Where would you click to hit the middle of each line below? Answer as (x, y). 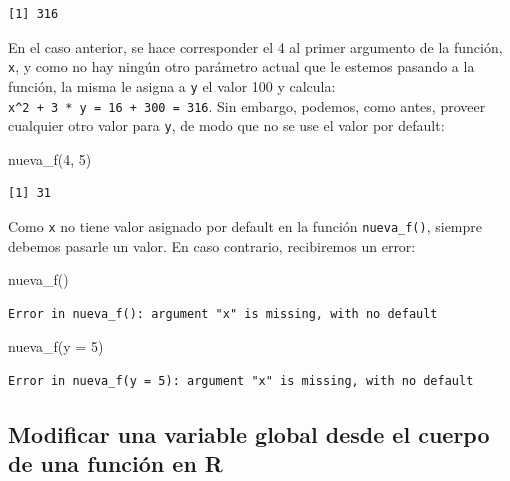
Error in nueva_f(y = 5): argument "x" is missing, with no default (241, 381)
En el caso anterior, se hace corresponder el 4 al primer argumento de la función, (255, 46)
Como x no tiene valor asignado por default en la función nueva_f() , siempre (245, 226)
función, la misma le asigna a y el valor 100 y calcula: (172, 85)
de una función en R (115, 463)
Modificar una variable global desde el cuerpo (249, 434)
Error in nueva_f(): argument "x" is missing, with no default (223, 313)
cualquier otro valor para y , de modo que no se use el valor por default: (226, 125)
